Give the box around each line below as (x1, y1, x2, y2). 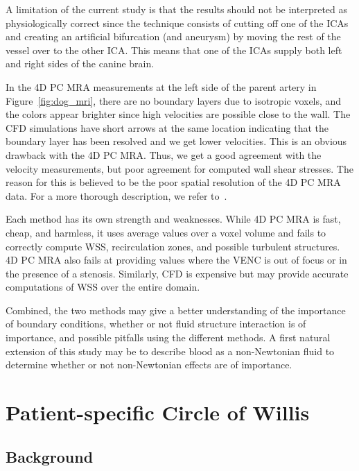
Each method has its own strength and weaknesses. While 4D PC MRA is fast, (6, 212, 341, 226)
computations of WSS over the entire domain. (6, 280, 200, 294)
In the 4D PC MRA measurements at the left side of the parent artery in (6, 79, 317, 94)
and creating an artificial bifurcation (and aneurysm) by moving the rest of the (6, 29, 341, 44)
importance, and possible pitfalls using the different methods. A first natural (6, 330, 331, 345)
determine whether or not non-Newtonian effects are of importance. (6, 357, 292, 372)
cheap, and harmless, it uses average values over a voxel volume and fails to (6, 225, 326, 239)
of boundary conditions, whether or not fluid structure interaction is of (6, 316, 306, 331)
